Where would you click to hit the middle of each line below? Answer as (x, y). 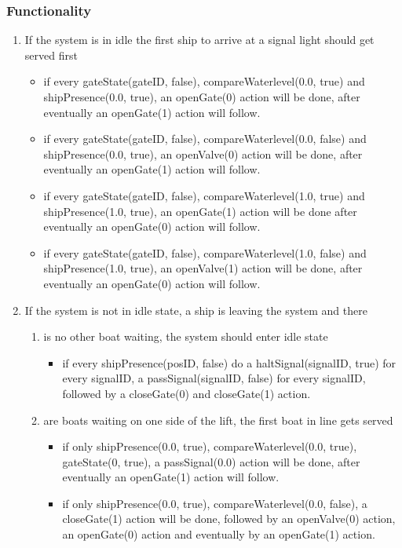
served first (51, 55)
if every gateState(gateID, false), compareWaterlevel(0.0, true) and (204, 81)
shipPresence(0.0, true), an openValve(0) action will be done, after (203, 153)
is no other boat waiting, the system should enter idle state (186, 336)
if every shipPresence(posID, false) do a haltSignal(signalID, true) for (229, 362)
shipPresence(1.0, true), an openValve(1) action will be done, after (203, 268)
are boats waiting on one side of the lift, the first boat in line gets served (218, 420)
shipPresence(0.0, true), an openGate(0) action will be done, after (202, 97)
